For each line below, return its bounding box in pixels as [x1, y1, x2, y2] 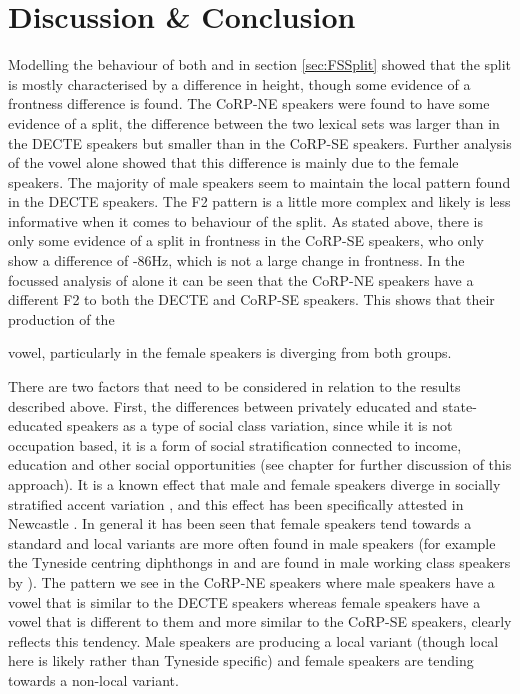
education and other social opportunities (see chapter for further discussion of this [8, 454, 512, 475]
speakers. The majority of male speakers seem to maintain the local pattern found [8, 171, 511, 192]
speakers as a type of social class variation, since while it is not [67, 415, 453, 436]
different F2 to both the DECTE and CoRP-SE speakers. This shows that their [8, 289, 495, 310]
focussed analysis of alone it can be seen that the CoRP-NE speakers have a [8, 269, 474, 290]
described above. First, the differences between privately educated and [8, 395, 438, 416]
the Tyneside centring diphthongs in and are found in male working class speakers [8, 552, 511, 573]
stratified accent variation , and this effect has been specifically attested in [8, 493, 464, 514]
